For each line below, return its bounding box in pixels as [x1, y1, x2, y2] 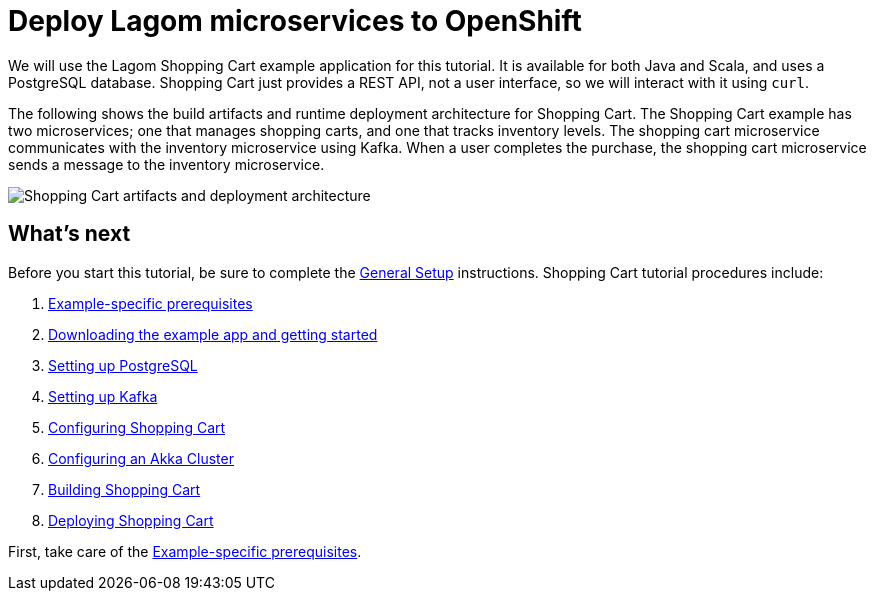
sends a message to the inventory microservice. [8, 155, 325, 173]
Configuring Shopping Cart [48, 418, 226, 436]
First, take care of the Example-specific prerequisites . [8, 542, 362, 560]
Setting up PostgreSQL [48, 356, 198, 374]
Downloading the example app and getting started [48, 325, 378, 343]
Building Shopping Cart [48, 480, 201, 498]
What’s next [8, 221, 131, 247]
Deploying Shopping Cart [48, 511, 214, 529]
